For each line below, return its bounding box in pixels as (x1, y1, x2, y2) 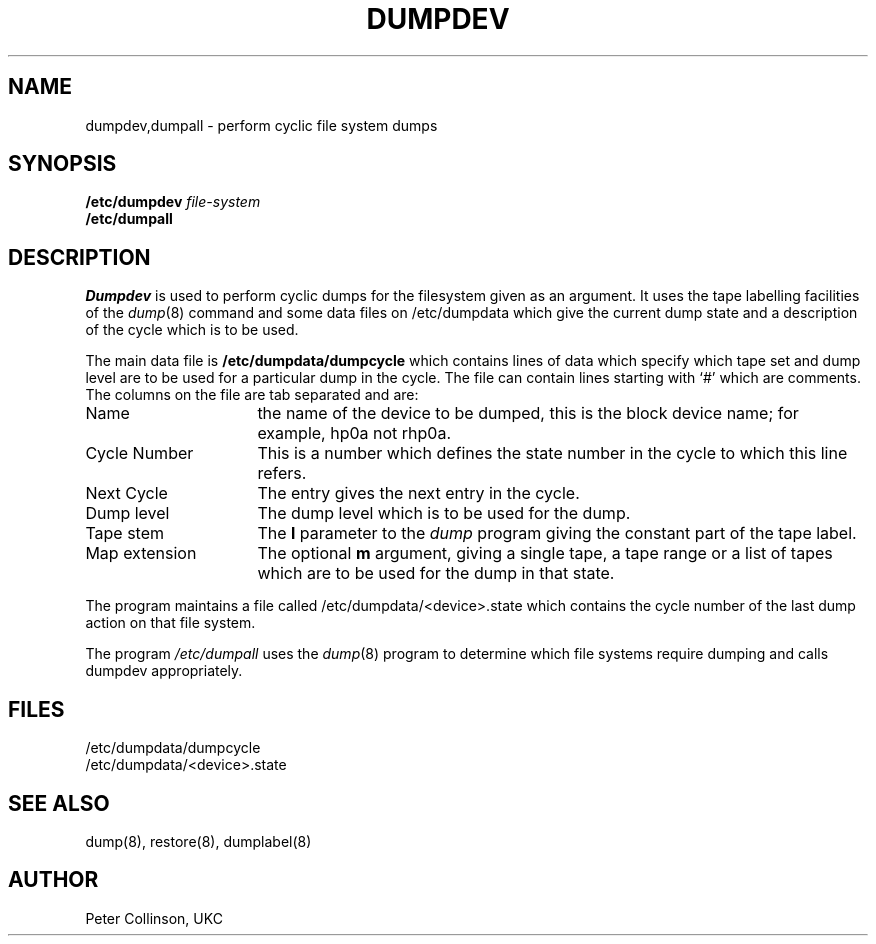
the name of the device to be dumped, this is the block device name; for (257, 403, 799, 424)
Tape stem (85, 523, 165, 544)
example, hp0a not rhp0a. (257, 423, 452, 444)
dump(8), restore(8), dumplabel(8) (85, 832, 312, 850)
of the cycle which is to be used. (85, 321, 299, 339)
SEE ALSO (8, 790, 110, 816)
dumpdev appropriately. (85, 662, 243, 680)
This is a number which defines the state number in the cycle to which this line (257, 443, 848, 464)
